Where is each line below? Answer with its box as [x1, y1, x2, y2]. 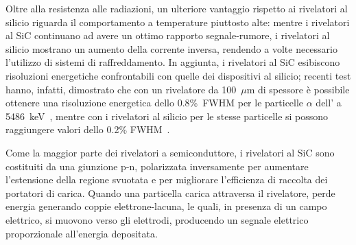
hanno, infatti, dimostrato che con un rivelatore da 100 [5, 82, 237, 96]
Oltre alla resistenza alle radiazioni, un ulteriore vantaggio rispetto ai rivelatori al [5, 1, 348, 15]
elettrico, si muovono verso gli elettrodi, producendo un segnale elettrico [5, 212, 309, 226]
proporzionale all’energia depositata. [5, 226, 158, 240]
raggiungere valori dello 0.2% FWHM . [5, 122, 170, 137]
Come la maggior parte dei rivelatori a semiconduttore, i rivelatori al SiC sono [5, 145, 335, 159]
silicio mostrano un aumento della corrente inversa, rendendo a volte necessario [5, 41, 337, 56]
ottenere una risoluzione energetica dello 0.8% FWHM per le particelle [5, 95, 304, 110]
